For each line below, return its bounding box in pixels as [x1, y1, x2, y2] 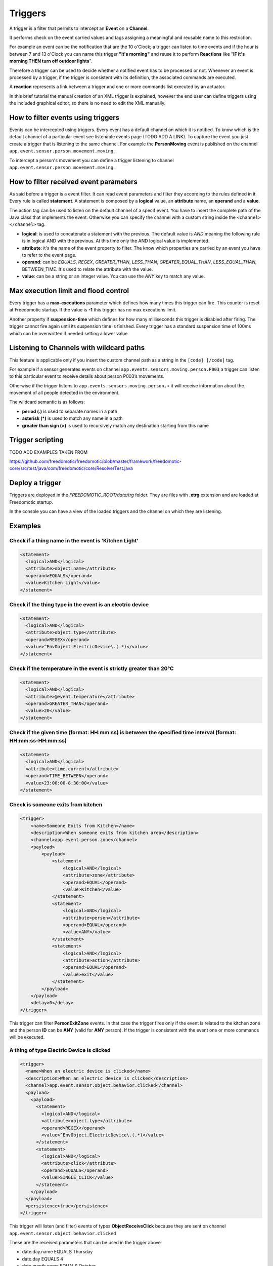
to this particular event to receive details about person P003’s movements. [9, 373, 164, 379]
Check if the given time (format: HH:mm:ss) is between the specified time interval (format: [9, 729, 236, 736]
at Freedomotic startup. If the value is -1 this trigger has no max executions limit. [9, 307, 177, 313]
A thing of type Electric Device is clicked [9, 1047, 111, 1054]
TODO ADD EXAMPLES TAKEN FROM [9, 449, 88, 455]
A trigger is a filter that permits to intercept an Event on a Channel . [9, 25, 149, 31]
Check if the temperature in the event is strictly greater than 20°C [9, 665, 174, 672]
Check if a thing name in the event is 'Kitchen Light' [9, 537, 139, 544]
